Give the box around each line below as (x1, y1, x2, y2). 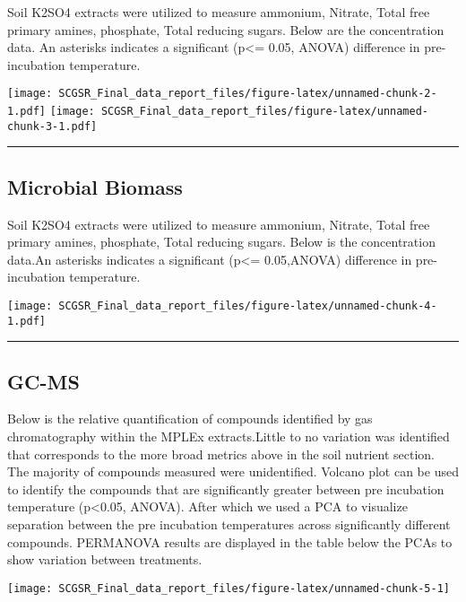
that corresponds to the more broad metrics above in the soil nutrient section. (7, 444, 435, 463)
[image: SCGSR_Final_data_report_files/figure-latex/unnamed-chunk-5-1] (7, 581, 450, 595)
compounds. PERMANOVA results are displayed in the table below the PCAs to (7, 532, 453, 551)
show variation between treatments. (7, 550, 203, 569)
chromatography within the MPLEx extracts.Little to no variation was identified (7, 427, 450, 446)
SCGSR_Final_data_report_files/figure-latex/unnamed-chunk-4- (58, 299, 437, 312)
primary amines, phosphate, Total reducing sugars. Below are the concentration (7, 20, 444, 39)
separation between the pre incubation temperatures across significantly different (7, 515, 451, 533)
